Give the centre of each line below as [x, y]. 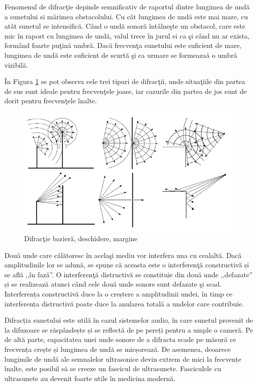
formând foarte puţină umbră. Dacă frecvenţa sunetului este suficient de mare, [123, 45]
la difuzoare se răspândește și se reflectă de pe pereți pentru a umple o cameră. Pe [129, 329]
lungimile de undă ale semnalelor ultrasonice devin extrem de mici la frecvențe [123, 359]
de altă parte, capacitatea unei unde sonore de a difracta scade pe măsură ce [120, 339]
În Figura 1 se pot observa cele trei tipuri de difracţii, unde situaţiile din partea [125, 81]
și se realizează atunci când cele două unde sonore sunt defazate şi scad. [113, 284]
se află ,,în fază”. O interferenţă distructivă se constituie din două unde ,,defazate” [128, 274]
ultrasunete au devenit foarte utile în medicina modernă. [90, 378]
